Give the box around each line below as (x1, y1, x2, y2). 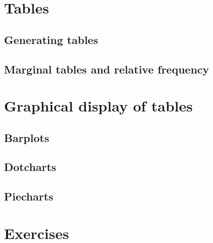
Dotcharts (4, 159, 57, 174)
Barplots (4, 129, 49, 145)
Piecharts (4, 188, 54, 204)
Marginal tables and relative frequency (4, 61, 209, 76)
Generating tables (4, 31, 98, 47)
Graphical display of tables (4, 95, 193, 116)
